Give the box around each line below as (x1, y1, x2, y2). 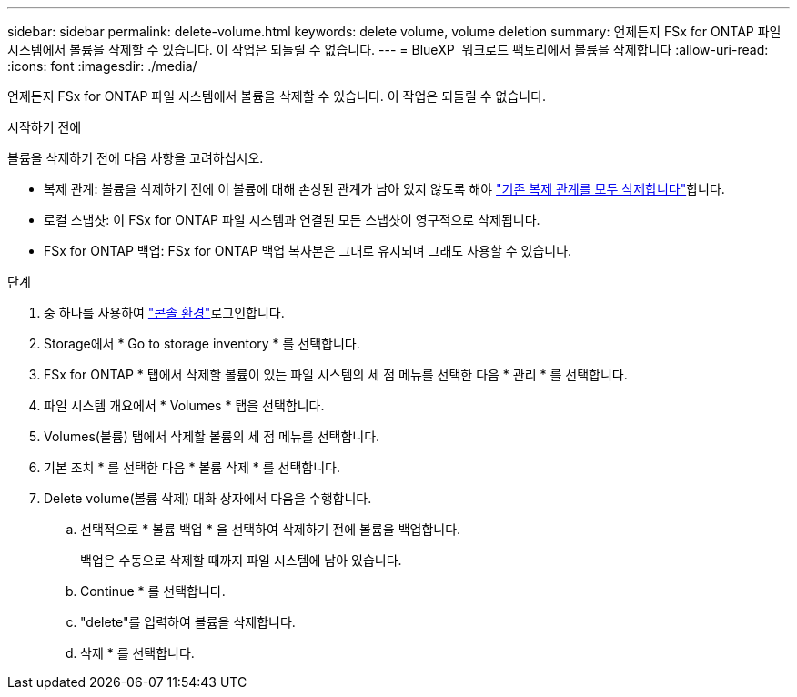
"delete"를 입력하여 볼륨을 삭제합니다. (80, 614, 296, 630)
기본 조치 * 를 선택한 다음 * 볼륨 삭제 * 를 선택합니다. (44, 460, 340, 475)
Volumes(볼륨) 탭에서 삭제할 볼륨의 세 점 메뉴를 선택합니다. (44, 429, 380, 444)
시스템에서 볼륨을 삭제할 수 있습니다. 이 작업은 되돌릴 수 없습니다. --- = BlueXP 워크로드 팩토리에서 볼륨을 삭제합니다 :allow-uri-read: (7, 42, 769, 57)
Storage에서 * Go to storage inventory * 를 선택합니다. (44, 336, 360, 351)
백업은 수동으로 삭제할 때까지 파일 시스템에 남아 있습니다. (80, 552, 402, 568)
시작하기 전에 (7, 119, 82, 135)
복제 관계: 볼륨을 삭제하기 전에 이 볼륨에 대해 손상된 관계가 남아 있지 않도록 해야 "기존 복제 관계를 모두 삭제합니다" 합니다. (44, 181, 725, 197)
